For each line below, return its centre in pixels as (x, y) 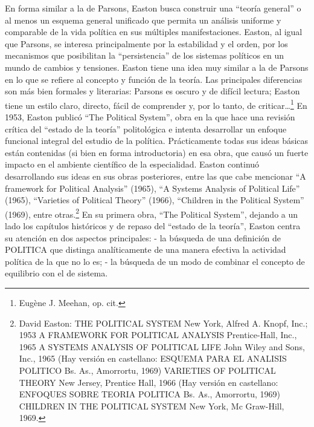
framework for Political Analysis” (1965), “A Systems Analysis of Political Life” (152, 188)
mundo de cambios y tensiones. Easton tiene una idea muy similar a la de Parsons (157, 67)
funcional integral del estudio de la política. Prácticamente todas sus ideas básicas (157, 141)
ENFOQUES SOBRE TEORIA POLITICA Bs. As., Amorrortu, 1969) (149, 394)
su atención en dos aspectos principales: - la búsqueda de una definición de (143, 237)
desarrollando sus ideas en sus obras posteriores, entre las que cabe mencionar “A (155, 176)
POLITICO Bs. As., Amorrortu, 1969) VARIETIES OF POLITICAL (147, 370)
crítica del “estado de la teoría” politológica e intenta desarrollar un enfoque (146, 129)
